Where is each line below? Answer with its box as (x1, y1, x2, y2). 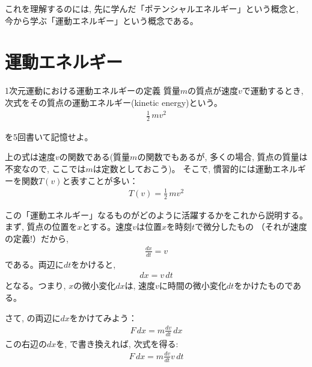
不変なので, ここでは (5, 162, 86, 175)
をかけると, (71, 258, 116, 270)
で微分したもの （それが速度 (195, 220, 307, 233)
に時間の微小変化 (159, 279, 227, 292)
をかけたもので (234, 279, 293, 292)
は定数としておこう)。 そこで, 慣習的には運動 (93, 162, 272, 175)
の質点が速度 (187, 84, 238, 97)
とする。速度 (82, 220, 133, 233)
